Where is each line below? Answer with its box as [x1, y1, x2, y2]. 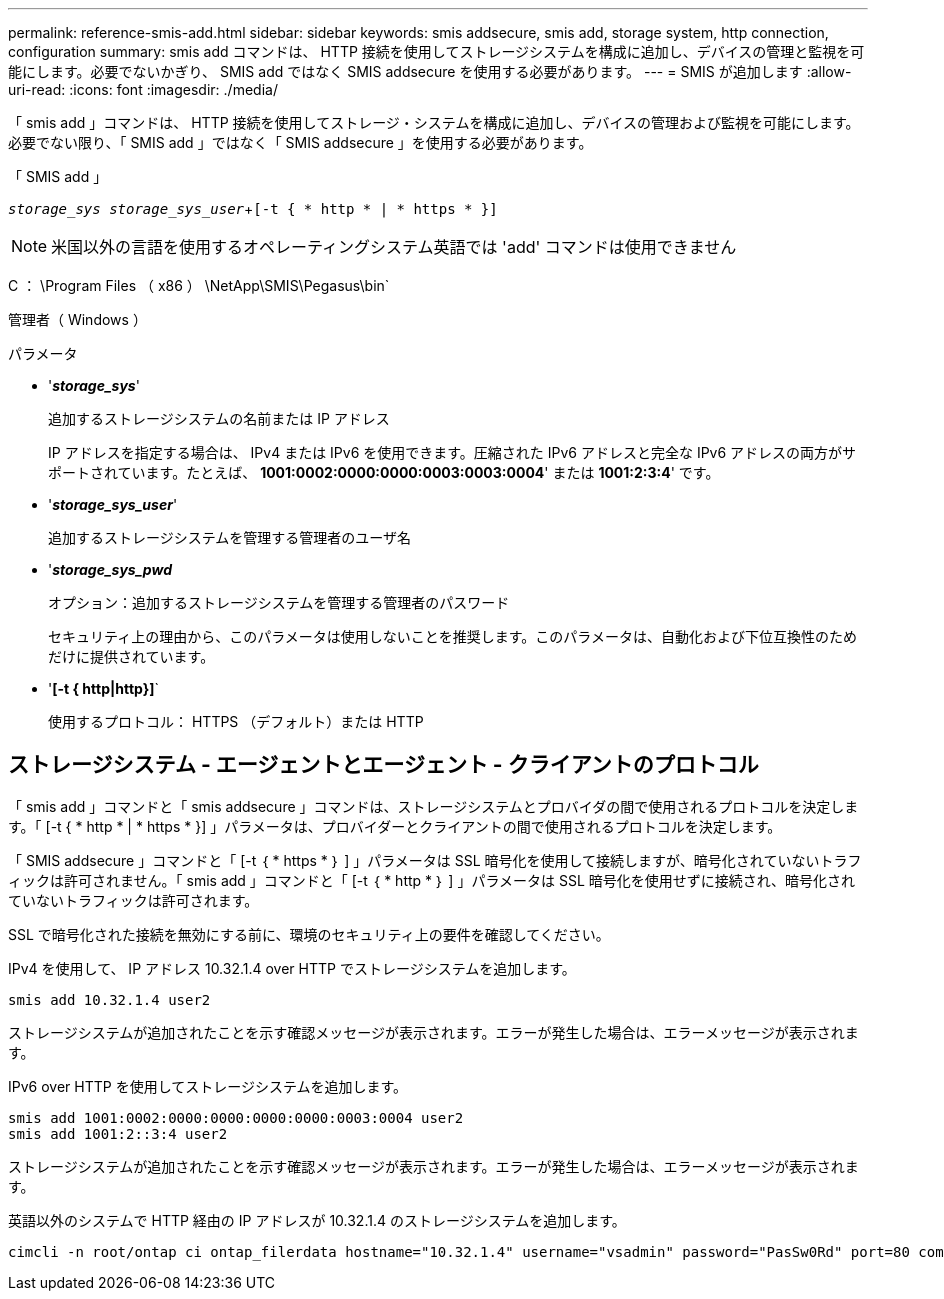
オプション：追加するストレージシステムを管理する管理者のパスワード [48, 594, 510, 611]
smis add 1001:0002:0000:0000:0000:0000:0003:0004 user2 [8, 1109, 464, 1126]
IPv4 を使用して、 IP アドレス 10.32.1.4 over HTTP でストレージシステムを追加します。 [8, 959, 576, 977]
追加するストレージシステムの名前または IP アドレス [48, 410, 390, 427]
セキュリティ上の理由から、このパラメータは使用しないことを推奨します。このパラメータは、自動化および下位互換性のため [48, 628, 857, 645]
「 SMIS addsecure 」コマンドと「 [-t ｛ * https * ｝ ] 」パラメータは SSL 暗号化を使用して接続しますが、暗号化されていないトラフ [8, 851, 862, 869]
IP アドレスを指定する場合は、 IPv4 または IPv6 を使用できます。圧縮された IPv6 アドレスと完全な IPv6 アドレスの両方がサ [48, 444, 857, 461]
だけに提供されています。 [48, 648, 215, 665]
